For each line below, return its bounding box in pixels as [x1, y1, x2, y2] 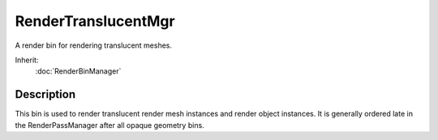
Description [15, 87, 76, 101]
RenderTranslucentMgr [15, 12, 175, 30]
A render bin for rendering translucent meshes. [15, 40, 173, 50]
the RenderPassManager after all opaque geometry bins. [15, 120, 204, 129]
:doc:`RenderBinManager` [35, 66, 122, 76]
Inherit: [15, 55, 39, 65]
